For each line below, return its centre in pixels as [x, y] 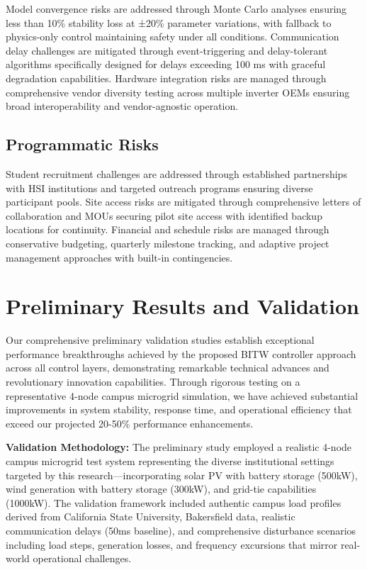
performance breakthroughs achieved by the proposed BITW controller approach [181, 353]
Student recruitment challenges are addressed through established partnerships [176, 173]
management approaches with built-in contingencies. [119, 257]
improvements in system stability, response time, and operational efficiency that [179, 409]
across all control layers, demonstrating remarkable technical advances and [168, 368]
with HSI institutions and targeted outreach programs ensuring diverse [159, 188]
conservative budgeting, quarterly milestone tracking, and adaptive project [168, 243]
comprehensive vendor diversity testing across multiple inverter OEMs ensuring [178, 92]
